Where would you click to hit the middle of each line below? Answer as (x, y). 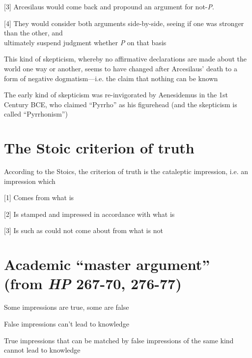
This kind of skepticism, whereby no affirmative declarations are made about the (125, 59)
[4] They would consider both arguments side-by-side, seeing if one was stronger (124, 23)
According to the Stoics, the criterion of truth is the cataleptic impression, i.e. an (126, 171)
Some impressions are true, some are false (67, 307)
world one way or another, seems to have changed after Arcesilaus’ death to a (121, 68)
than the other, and (33, 33)
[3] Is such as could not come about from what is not (84, 230)
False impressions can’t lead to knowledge (67, 323)
